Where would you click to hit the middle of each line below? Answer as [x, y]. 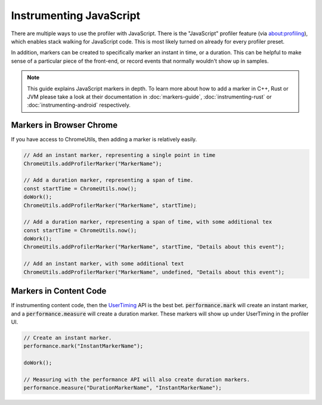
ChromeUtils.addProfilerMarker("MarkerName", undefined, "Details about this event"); [154, 272]
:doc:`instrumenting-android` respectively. [79, 105]
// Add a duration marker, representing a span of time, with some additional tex [148, 222]
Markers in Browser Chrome [64, 125]
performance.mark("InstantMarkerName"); [83, 346]
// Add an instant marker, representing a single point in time [120, 155]
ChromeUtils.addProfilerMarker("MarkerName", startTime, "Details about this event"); [154, 247]
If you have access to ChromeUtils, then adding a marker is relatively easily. [104, 140]
